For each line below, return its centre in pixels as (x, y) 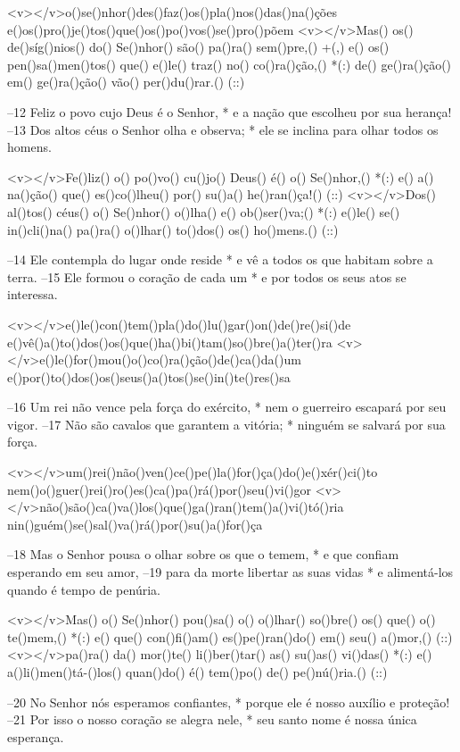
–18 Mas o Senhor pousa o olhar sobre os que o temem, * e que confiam (203, 554)
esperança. (36, 736)
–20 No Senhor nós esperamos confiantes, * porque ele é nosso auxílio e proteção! (229, 702)
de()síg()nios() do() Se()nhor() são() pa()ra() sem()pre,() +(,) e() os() (198, 47)
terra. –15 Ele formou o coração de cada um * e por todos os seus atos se (207, 276)
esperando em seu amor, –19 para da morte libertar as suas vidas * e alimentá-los (230, 572)
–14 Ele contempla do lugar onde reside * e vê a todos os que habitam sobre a (220, 259)
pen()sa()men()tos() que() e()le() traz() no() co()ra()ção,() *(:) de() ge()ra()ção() (230, 64)
